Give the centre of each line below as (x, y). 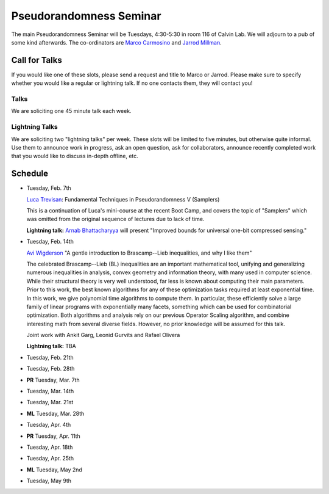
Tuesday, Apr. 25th (50, 459)
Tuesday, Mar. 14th (50, 391)
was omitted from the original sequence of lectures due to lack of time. (115, 219)
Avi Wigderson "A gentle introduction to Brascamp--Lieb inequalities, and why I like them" (139, 253)
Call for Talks (37, 60)
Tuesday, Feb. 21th (50, 357)
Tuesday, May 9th (49, 481)
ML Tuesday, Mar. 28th (55, 413)
